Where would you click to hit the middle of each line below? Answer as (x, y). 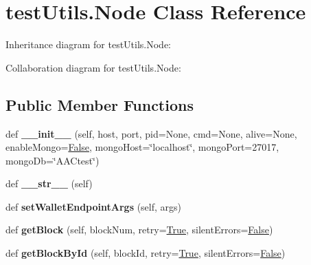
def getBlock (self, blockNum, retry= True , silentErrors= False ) (139, 230)
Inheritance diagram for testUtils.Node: (89, 44)
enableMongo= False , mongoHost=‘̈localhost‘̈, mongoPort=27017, (142, 147)
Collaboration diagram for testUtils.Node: (93, 67)
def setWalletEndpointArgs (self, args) (94, 206)
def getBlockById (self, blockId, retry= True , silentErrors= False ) (146, 253)
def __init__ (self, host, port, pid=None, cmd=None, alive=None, (151, 133)
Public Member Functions (100, 104)
